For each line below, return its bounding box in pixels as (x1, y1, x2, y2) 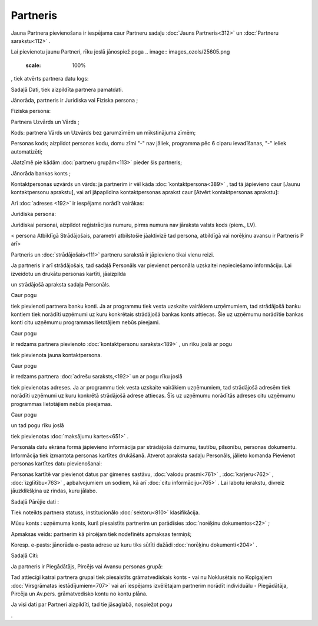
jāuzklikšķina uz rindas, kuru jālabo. (11, 487, 97, 494)
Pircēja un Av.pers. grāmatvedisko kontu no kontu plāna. (11, 590, 148, 597)
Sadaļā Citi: (11, 552, 39, 559)
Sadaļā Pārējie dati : (11, 498, 59, 505)
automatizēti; (11, 148, 42, 155)
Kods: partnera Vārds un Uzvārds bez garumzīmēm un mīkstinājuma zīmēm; (11, 129, 196, 136)
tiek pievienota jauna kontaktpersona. (11, 351, 102, 358)
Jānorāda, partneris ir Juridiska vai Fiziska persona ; (11, 96, 138, 104)
